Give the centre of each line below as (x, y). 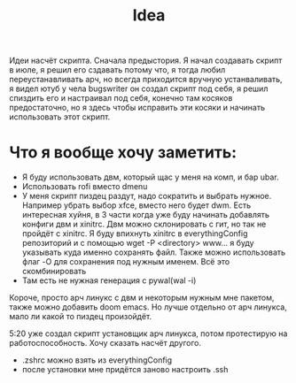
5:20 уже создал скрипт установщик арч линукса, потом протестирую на (148, 333)
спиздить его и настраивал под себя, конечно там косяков (121, 98)
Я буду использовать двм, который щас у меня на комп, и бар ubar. (150, 177)
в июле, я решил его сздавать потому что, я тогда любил (117, 70)
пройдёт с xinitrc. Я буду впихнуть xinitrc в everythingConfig (135, 234)
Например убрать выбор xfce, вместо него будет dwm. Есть (136, 205)
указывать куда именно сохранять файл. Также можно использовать (154, 252)
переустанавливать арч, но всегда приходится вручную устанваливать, (146, 80)
